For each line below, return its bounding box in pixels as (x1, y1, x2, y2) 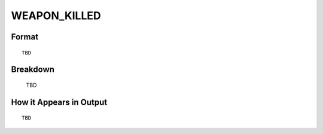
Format (11, 32, 39, 42)
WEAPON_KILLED (11, 9, 101, 22)
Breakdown (11, 65, 55, 75)
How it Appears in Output (11, 97, 108, 107)
